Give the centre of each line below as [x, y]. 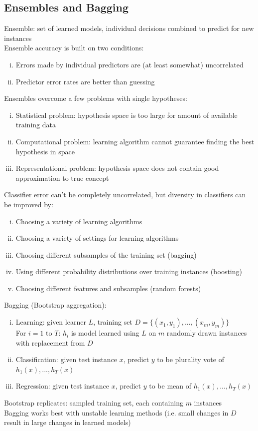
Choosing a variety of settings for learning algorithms [97, 238]
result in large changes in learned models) [67, 422]
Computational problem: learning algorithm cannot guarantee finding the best [135, 141]
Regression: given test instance [62, 386]
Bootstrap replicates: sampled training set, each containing [94, 403]
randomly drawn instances [207, 333]
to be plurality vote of [191, 359]
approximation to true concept [62, 178]
